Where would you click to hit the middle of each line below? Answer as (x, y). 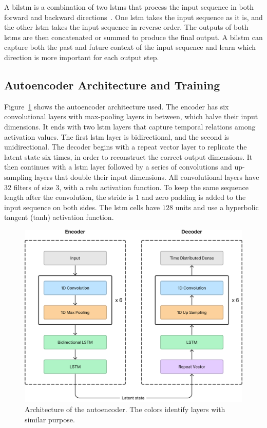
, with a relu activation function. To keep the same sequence (154, 187)
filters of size (33, 187)
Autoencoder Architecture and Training (112, 85)
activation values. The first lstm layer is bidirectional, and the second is (117, 136)
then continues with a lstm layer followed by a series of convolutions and (118, 167)
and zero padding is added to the (194, 197)
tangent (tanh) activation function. (59, 217)
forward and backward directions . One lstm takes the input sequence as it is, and (133, 17)
